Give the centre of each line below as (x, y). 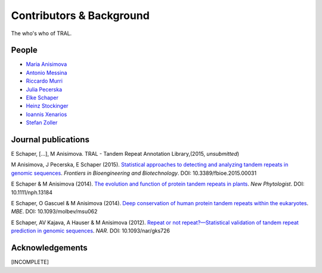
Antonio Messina (47, 73)
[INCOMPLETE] (30, 262)
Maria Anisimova (47, 64)
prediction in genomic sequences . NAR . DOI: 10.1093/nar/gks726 (90, 231)
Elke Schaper (42, 98)
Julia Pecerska (44, 89)
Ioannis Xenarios (47, 114)
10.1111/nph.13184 (32, 192)
